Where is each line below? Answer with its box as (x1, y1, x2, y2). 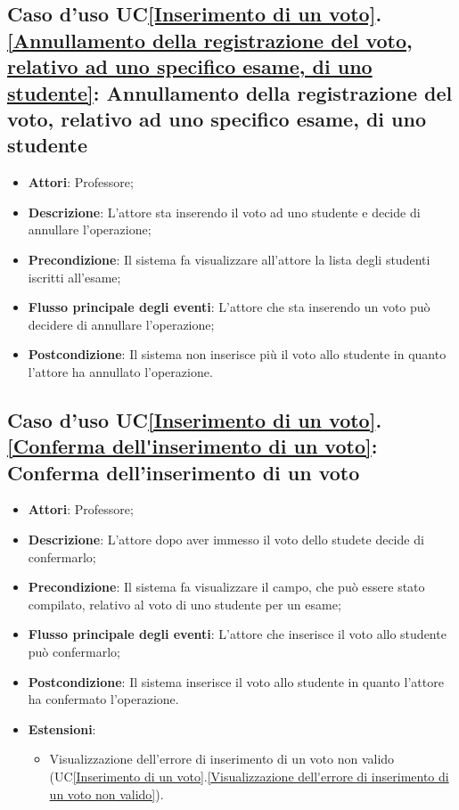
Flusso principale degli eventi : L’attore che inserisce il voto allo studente (28, 625, 447, 643)
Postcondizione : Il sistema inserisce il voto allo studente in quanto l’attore (28, 672, 444, 691)
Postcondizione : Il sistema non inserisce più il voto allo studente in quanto (28, 345, 447, 364)
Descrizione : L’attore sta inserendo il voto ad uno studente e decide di (28, 202, 421, 221)
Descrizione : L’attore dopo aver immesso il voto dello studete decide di (28, 530, 424, 549)
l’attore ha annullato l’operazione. (28, 362, 213, 380)
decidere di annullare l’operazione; (28, 315, 215, 333)
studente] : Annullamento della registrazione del (7, 78, 453, 106)
